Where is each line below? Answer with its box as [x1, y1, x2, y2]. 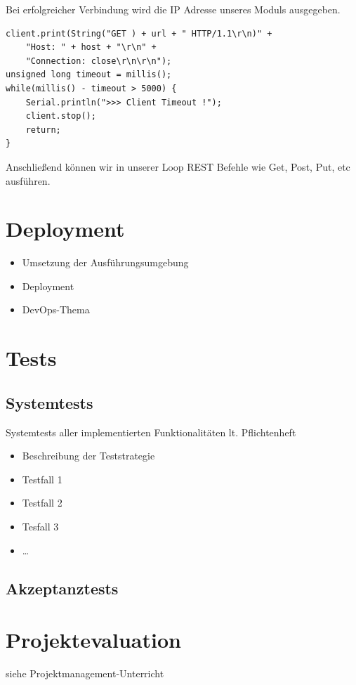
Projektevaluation [6, 625, 181, 654]
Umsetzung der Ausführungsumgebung [22, 255, 189, 270]
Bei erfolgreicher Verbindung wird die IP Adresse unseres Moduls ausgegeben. [6, 2, 341, 16]
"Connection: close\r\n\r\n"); [25, 56, 172, 66]
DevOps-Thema [22, 302, 90, 317]
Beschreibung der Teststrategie [22, 448, 155, 463]
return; [25, 124, 61, 135]
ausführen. [6, 173, 51, 188]
